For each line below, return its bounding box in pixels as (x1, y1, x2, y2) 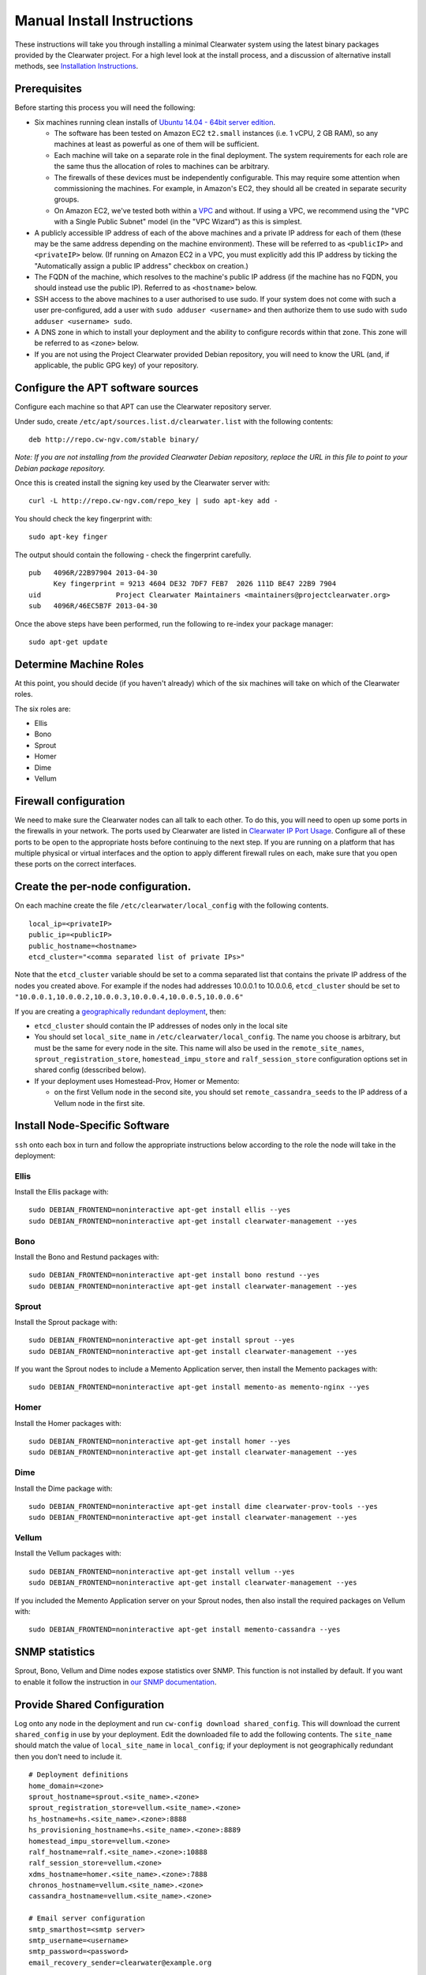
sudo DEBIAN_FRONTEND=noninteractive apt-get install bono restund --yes (28, 1270, 320, 1280)
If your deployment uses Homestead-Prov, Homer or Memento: (34, 1076, 240, 1085)
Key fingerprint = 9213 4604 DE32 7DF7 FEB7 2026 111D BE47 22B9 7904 (53, 579, 337, 589)
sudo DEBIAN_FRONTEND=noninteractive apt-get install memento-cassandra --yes (28, 1625, 341, 1635)
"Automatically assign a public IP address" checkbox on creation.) (34, 261, 248, 270)
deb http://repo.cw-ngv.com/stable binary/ (28, 434, 200, 444)
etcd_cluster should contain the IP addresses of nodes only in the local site (34, 1021, 288, 1030)
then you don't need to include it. (14, 1751, 122, 1761)
